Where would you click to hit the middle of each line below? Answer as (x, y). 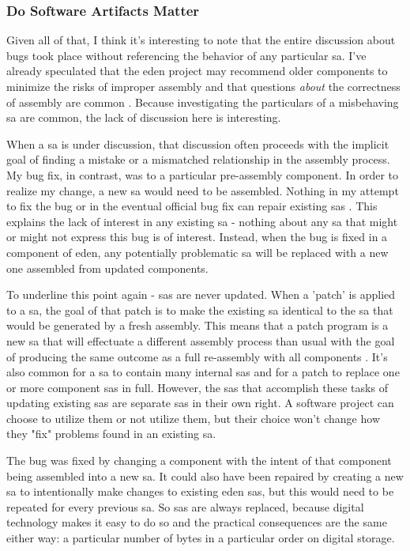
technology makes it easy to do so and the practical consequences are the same (197, 522)
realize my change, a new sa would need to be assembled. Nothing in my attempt (203, 190)
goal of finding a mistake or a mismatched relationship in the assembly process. (198, 159)
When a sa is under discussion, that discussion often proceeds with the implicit (198, 143)
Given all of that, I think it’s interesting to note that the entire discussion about (201, 40)
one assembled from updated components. (107, 268)
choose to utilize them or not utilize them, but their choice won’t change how (194, 418)
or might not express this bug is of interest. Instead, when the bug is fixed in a (197, 237)
